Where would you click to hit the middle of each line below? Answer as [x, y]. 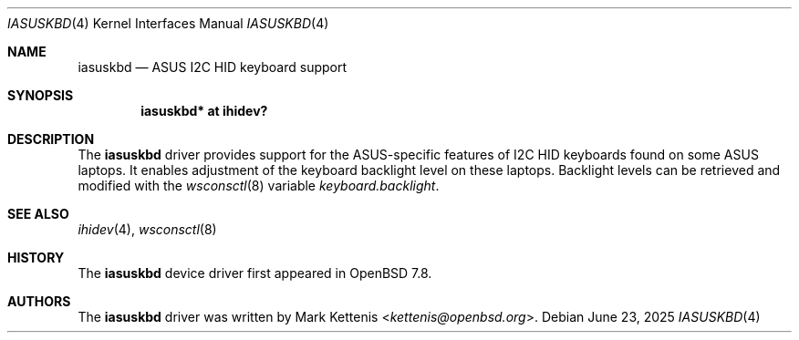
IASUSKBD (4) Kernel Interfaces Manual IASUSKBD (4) [168, 23]
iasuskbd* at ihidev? [204, 111]
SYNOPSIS [41, 95]
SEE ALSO [38, 214]
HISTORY [36, 258]
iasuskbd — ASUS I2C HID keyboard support [213, 67]
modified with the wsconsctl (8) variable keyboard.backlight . [259, 185]
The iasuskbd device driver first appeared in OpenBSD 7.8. [255, 273]
